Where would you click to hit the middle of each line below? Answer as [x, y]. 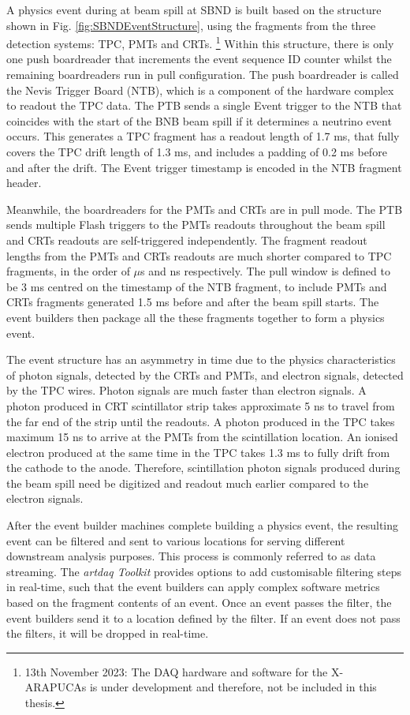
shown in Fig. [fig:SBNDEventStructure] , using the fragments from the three [191, 25]
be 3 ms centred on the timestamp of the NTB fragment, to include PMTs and [197, 286]
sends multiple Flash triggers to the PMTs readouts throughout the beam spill [196, 225]
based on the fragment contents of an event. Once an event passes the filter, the [199, 603]
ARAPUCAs [56, 687]
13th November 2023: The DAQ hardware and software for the [176, 671]
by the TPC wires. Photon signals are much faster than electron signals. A [186, 390]
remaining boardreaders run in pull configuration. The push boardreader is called [203, 75]
